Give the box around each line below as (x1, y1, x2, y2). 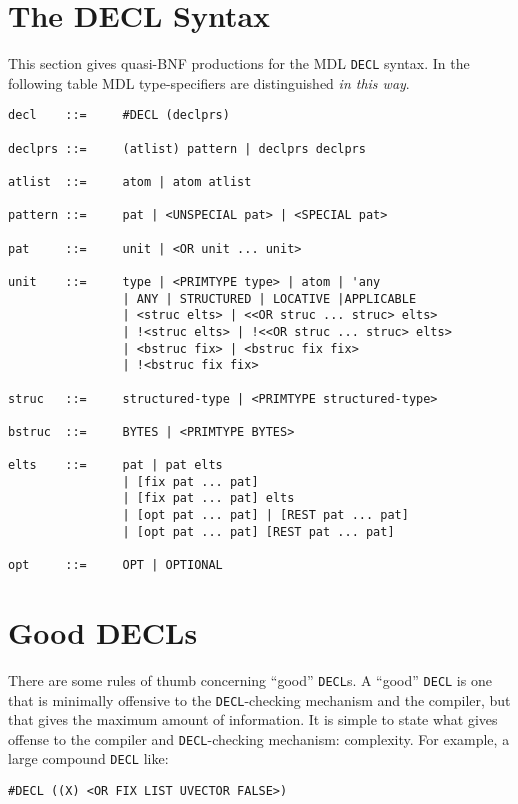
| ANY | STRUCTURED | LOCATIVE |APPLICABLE (122, 291, 417, 306)
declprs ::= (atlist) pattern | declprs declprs (8, 141, 366, 156)
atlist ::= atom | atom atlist (8, 175, 252, 189)
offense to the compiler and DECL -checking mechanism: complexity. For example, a (8, 728, 510, 749)
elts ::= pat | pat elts (8, 458, 223, 473)
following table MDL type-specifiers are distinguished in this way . (8, 72, 410, 93)
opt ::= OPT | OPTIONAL (8, 558, 223, 573)
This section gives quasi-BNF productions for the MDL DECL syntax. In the (8, 53, 470, 74)
